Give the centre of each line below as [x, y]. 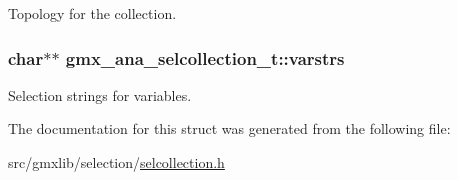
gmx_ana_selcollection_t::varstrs [205, 57]
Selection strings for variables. [100, 94]
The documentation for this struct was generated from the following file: [229, 128]
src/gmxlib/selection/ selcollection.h [116, 162]
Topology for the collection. [92, 13]
